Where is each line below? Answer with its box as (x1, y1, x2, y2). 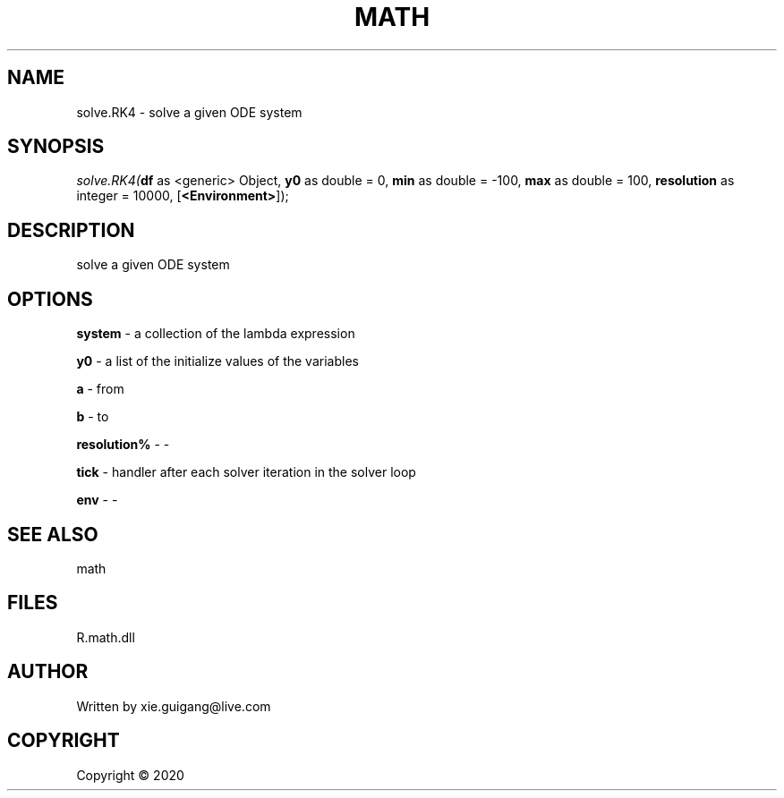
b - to (76, 409, 109, 425)
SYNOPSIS (7, 135, 105, 158)
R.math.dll (76, 629, 135, 645)
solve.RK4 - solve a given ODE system (76, 104, 303, 120)
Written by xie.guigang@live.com (76, 698, 271, 714)
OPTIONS (7, 287, 93, 310)
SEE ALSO (7, 522, 98, 546)
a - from (76, 381, 124, 397)
